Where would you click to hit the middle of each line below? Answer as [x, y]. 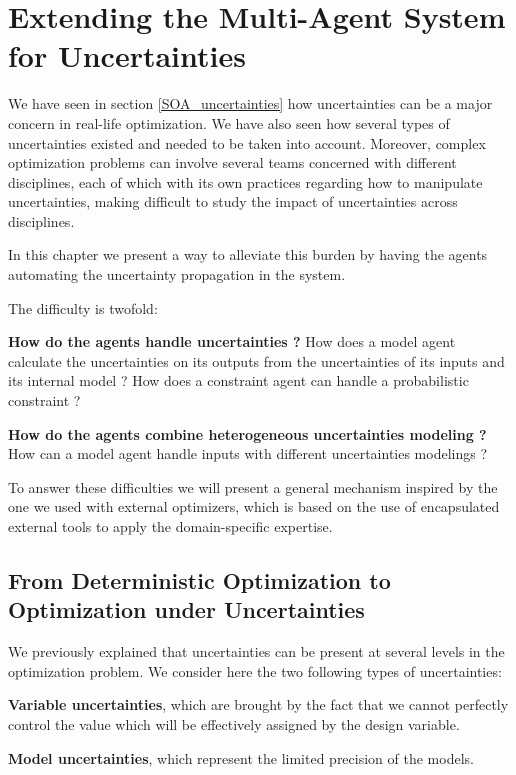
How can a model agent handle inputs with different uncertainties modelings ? [248, 453]
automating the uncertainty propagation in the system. [177, 274]
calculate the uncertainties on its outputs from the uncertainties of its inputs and [256, 360]
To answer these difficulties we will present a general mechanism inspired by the [253, 486]
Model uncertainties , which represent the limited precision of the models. [241, 757]
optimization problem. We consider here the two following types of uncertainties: [255, 670]
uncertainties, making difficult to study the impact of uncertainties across [233, 201]
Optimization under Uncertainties [186, 609]
